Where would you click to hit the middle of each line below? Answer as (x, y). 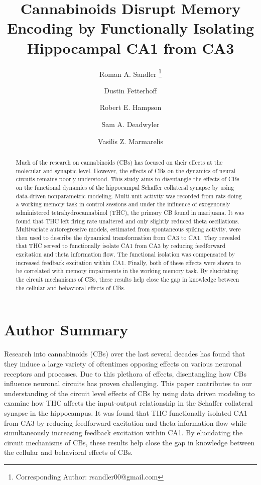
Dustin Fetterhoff (130, 90)
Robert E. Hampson (130, 107)
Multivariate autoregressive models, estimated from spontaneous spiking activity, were (128, 229)
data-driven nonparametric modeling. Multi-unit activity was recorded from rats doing (129, 196)
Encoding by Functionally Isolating (130, 28)
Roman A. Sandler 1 (130, 73)
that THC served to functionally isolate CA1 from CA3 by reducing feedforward (121, 246)
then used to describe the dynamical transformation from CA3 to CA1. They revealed (128, 237)
